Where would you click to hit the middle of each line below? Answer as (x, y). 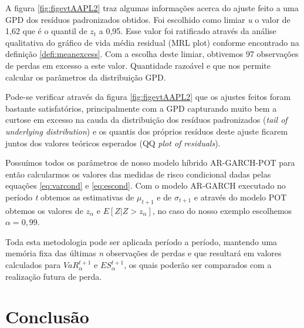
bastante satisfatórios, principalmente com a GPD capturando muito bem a (141, 108)
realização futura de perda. (54, 276)
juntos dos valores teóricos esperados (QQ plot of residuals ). (113, 143)
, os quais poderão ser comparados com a (198, 265)
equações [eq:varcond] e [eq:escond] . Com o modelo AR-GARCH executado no (146, 185)
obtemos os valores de (44, 210)
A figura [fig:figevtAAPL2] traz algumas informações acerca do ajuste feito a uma (152, 8)
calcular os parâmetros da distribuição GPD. (86, 77)
